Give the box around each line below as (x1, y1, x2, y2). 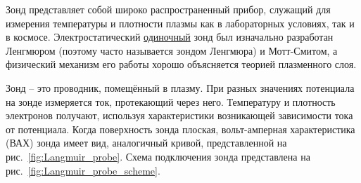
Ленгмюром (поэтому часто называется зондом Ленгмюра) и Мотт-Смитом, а (6, 43, 338, 57)
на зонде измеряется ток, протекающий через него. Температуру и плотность (6, 94, 336, 109)
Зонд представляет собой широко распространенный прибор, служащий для (6, 2, 331, 16)
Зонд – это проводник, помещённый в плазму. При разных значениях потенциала (6, 80, 355, 95)
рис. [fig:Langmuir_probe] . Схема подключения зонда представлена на (6, 149, 310, 163)
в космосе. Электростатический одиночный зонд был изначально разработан (6, 29, 334, 44)
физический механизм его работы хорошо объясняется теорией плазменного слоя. (6, 57, 357, 72)
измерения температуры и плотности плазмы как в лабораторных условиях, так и (6, 15, 355, 30)
